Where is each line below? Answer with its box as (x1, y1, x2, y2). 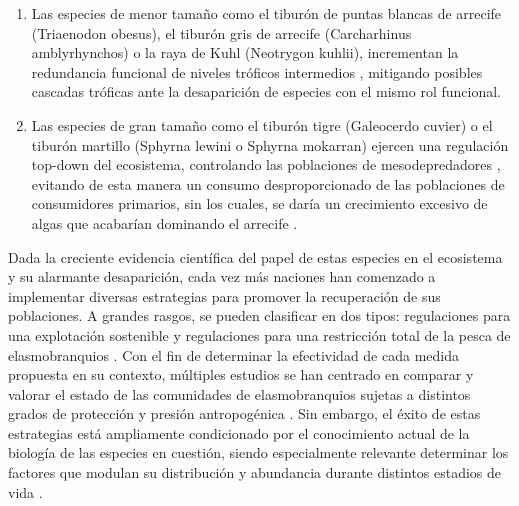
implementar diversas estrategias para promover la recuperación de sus (8, 285, 441, 306)
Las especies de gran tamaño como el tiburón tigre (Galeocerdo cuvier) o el (31, 114, 493, 135)
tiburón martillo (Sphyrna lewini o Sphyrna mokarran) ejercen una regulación (31, 134, 509, 155)
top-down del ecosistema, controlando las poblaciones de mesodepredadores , (31, 154, 501, 175)
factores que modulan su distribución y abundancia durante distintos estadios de (8, 462, 502, 483)
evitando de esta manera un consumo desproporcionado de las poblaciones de (31, 173, 505, 194)
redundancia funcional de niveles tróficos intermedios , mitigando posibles (31, 61, 483, 82)
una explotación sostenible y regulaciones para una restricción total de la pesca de (8, 324, 511, 345)
